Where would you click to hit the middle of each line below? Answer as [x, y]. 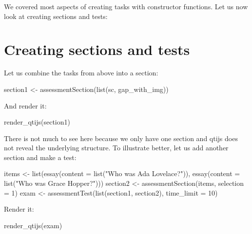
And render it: [25, 105]
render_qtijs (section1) [37, 122]
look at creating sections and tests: [56, 16]
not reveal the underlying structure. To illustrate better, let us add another [116, 148]
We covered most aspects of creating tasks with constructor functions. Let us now [126, 6]
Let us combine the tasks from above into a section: [81, 73]
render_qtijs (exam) [33, 225]
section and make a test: [40, 157]
